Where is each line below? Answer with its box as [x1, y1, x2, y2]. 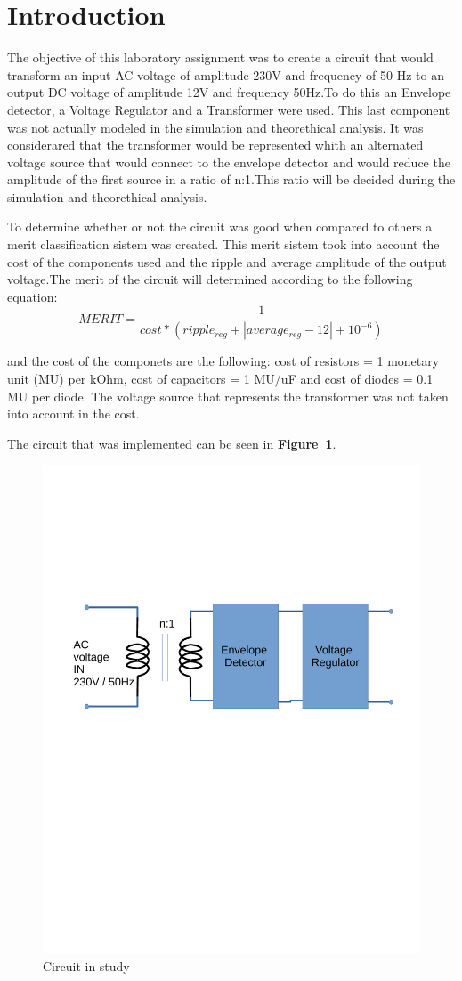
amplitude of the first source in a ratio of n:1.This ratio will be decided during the [7, 170, 456, 189]
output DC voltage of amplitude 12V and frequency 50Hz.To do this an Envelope [7, 83, 451, 101]
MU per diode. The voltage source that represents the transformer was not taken [7, 386, 449, 405]
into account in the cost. [7, 404, 140, 423]
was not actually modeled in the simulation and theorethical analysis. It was [7, 118, 424, 136]
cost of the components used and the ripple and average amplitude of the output [7, 252, 447, 271]
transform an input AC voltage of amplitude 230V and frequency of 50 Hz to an [7, 65, 444, 84]
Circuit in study [43, 956, 130, 975]
